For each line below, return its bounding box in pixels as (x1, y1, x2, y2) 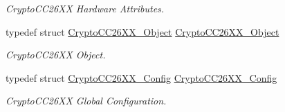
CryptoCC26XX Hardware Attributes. (6, 1, 165, 15)
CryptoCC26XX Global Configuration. (6, 93, 167, 108)
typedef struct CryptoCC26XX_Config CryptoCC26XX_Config (6, 70, 277, 85)
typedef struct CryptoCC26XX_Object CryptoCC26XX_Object (6, 24, 279, 38)
